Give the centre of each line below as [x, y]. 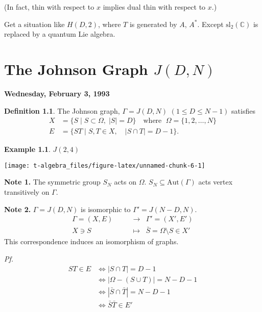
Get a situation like [34, 24]
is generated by [153, 24]
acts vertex [216, 182]
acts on [125, 182]
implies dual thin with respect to [154, 7]
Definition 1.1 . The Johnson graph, [62, 110]
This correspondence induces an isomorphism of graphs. [91, 241]
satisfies [243, 110]
